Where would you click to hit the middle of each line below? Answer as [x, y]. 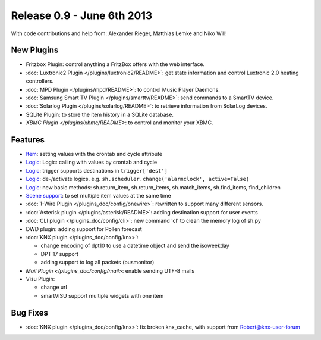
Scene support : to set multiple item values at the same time [99, 196]
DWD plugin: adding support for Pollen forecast [84, 229]
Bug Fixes [30, 313]
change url [54, 287]
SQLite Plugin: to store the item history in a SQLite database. [100, 114]
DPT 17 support [59, 254]
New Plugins [35, 50]
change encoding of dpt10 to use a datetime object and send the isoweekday [135, 246]
